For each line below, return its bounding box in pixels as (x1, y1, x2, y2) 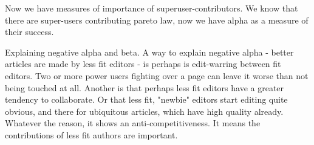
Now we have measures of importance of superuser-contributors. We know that (5, 2, 298, 14)
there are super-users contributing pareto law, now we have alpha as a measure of (5, 13, 309, 26)
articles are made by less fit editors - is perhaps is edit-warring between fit (5, 57, 281, 70)
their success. (5, 25, 54, 38)
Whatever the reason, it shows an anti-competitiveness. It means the (5, 117, 261, 129)
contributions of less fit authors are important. (5, 128, 178, 141)
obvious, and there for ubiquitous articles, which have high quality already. (5, 105, 284, 117)
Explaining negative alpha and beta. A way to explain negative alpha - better (5, 45, 294, 58)
